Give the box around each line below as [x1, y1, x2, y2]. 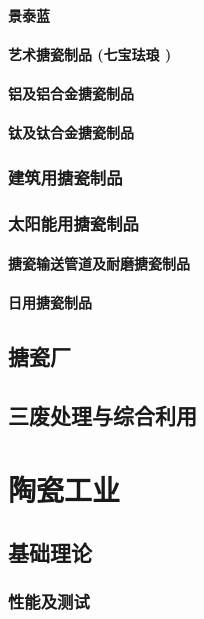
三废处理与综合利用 [8, 399, 197, 430]
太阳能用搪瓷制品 [8, 210, 139, 235]
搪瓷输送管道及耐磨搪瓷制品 [8, 253, 190, 274]
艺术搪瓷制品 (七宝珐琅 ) [8, 43, 172, 64]
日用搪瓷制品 [8, 292, 92, 313]
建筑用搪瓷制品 [8, 164, 123, 189]
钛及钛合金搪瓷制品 [8, 122, 134, 143]
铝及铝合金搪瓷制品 [8, 82, 134, 103]
